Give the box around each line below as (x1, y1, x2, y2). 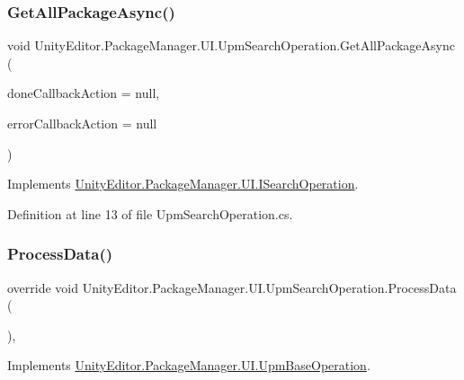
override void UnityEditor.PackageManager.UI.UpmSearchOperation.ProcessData (7, 278, 457, 296)
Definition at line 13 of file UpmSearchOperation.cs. (7, 204, 293, 223)
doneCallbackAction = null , (7, 84, 160, 102)
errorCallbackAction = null (7, 114, 157, 132)
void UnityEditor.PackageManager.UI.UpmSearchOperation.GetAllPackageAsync (7, 36, 455, 55)
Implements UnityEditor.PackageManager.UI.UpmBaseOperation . (7, 356, 370, 375)
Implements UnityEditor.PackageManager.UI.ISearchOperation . (7, 174, 359, 193)
